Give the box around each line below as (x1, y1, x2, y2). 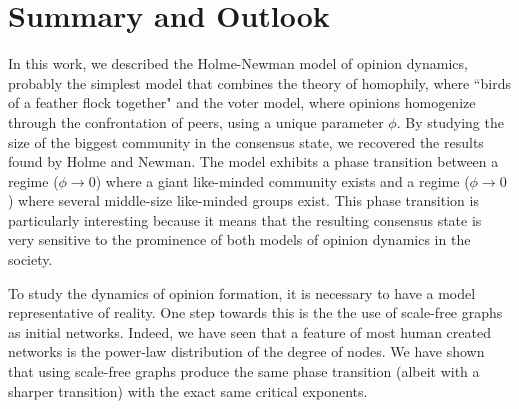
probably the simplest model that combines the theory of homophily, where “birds (8, 72, 511, 93)
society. (8, 249, 53, 270)
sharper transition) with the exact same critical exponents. (8, 380, 368, 401)
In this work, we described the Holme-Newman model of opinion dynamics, (8, 53, 468, 74)
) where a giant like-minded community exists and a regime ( (95, 170, 470, 191)
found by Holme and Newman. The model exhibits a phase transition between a (8, 151, 499, 172)
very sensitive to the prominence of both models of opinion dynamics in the (8, 229, 471, 250)
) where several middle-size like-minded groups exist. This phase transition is (8, 190, 479, 211)
